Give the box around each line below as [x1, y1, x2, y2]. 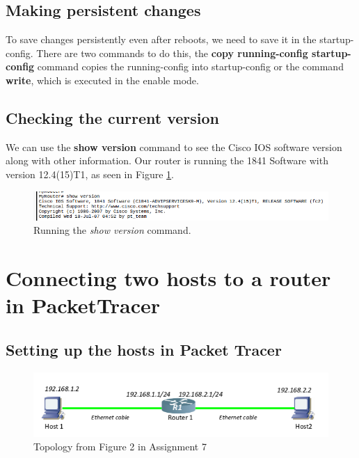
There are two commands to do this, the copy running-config [36, 45, 308, 60]
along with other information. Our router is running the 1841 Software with [6, 153, 328, 168]
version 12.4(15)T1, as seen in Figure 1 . [6, 166, 175, 181]
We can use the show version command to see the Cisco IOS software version [6, 139, 342, 154]
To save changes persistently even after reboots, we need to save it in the [6, 32, 317, 47]
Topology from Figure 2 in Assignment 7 [33, 439, 207, 454]
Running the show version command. [33, 223, 191, 237]
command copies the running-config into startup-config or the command [37, 59, 344, 74]
